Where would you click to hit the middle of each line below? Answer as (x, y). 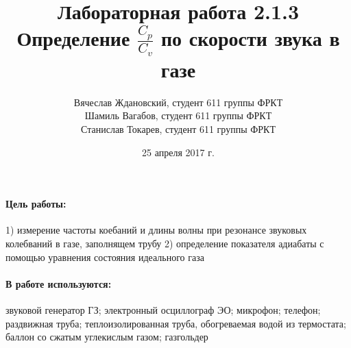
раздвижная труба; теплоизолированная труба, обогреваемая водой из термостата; (176, 323)
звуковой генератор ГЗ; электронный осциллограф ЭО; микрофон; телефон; (163, 309)
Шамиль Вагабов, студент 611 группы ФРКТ (178, 115)
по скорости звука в (250, 38)
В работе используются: (59, 283)
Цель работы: (36, 204)
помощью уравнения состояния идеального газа (105, 257)
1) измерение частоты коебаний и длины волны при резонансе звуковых (156, 230)
